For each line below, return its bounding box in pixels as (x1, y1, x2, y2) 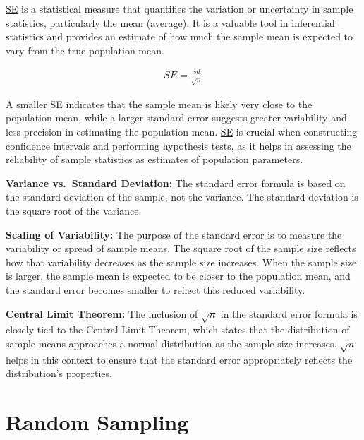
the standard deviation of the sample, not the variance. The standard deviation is (6, 189, 358, 204)
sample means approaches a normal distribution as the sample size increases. (6, 335, 337, 350)
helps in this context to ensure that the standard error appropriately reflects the (6, 352, 353, 367)
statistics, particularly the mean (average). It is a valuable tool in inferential (6, 15, 335, 30)
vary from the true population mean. (6, 42, 164, 57)
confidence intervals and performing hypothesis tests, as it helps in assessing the (6, 138, 351, 153)
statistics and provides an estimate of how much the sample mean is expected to (6, 29, 353, 44)
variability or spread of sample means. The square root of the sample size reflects (6, 241, 356, 256)
